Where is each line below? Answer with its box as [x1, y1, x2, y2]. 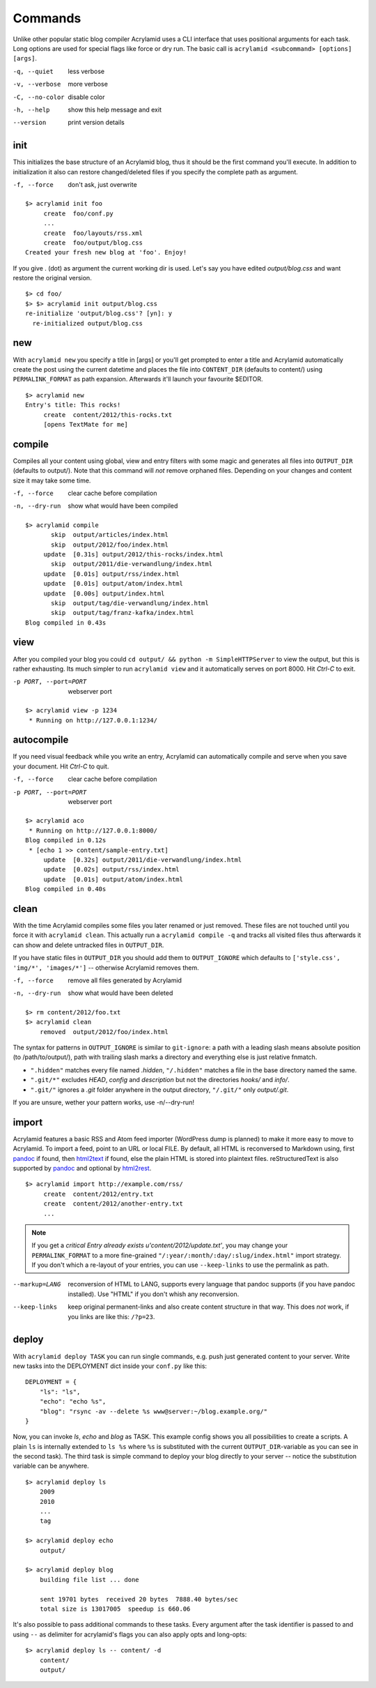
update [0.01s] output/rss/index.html [43, 570, 180, 578]
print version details [68, 119, 125, 127]
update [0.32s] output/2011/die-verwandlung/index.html [43, 856, 242, 864]
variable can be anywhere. [13, 1461, 90, 1470]
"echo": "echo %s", [39, 1398, 107, 1406]
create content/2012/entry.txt [43, 1189, 155, 1198]
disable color [68, 93, 105, 101]
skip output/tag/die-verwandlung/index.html [51, 599, 209, 607]
